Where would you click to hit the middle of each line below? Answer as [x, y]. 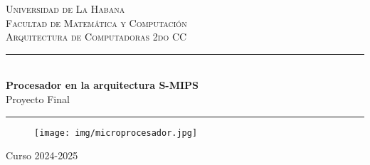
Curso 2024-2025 [42, 155]
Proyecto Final [38, 99]
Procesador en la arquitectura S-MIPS [102, 85]
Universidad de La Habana [65, 9]
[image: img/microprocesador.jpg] [116, 133]
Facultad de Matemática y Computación [96, 22]
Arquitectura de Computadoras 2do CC [96, 37]
